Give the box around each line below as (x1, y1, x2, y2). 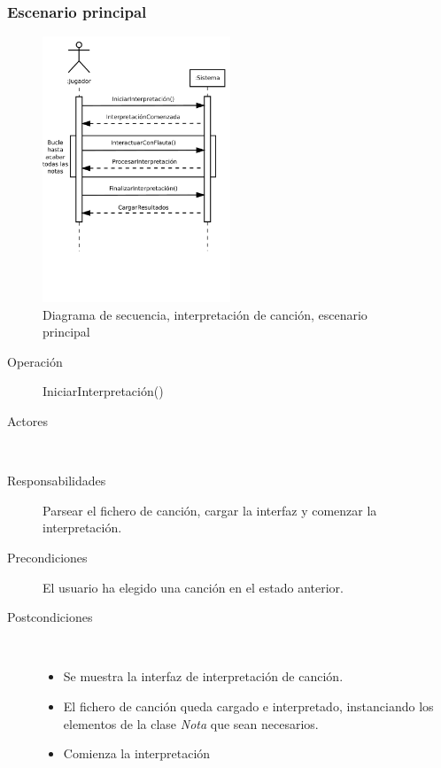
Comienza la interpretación (63, 744, 211, 763)
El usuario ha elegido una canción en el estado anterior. (43, 578, 344, 596)
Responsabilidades (7, 471, 106, 490)
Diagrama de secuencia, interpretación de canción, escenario (43, 305, 367, 323)
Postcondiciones (7, 608, 93, 626)
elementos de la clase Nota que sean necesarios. (63, 714, 319, 733)
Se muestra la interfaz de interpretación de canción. (63, 667, 344, 686)
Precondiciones (7, 548, 88, 566)
